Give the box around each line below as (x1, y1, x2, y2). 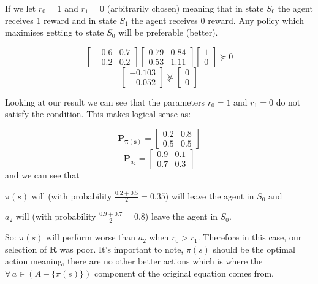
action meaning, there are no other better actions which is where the (5, 255, 263, 267)
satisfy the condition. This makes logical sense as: (5, 107, 191, 120)
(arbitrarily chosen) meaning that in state (107, 2, 264, 14)
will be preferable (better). (118, 26, 218, 39)
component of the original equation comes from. (94, 267, 274, 279)
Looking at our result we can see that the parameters (5, 95, 205, 108)
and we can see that (5, 168, 80, 181)
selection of (5, 242, 47, 255)
